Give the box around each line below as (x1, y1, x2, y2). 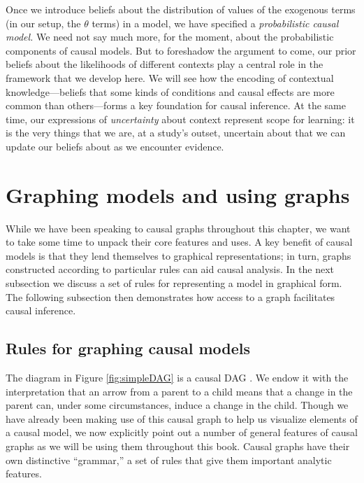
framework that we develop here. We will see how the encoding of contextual (6, 70, 334, 85)
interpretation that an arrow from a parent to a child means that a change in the (6, 384, 353, 398)
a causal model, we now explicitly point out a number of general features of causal (6, 425, 358, 440)
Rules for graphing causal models (6, 337, 250, 359)
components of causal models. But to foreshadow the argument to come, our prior (6, 43, 356, 57)
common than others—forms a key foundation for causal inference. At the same (6, 98, 346, 113)
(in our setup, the (6, 15, 81, 30)
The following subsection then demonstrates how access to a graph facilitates (6, 289, 335, 304)
